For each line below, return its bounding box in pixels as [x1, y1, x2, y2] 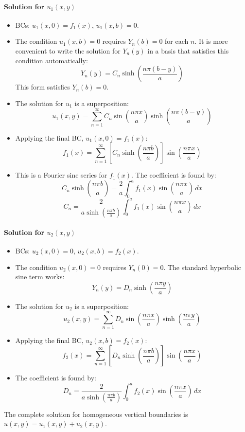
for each [165, 36, 189, 46]
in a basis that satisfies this [147, 45, 229, 55]
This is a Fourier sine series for [15, 170, 107, 180]
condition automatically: [15, 55, 88, 65]
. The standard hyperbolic [163, 262, 242, 272]
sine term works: [15, 271, 65, 282]
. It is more [194, 36, 228, 46]
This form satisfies [15, 82, 70, 92]
